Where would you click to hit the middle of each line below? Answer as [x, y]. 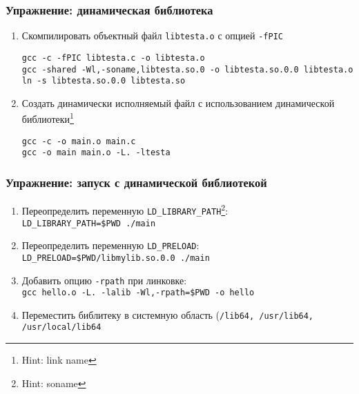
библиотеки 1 [48, 118]
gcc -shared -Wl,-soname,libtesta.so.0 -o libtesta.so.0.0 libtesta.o [187, 69]
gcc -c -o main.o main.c [79, 141]
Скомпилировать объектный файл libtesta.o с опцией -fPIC [152, 36]
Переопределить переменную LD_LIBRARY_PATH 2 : [125, 209]
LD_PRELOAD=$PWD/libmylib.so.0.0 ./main [116, 258]
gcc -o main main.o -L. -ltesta [96, 153]
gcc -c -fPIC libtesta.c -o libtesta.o [113, 58]
